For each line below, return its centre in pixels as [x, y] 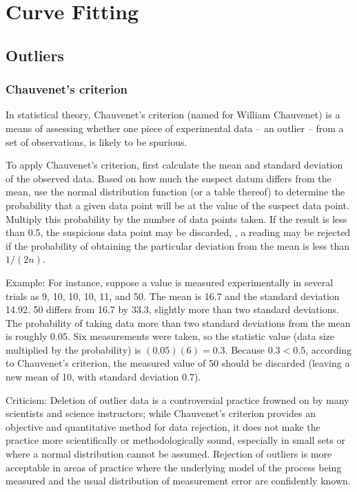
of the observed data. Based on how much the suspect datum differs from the [169, 178]
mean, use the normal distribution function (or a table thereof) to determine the [175, 192]
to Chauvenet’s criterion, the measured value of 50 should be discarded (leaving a [178, 363]
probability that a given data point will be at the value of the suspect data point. [177, 205]
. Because [245, 349]
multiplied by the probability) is [73, 349]
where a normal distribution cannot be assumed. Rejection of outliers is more [169, 454]
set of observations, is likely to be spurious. [96, 141]
